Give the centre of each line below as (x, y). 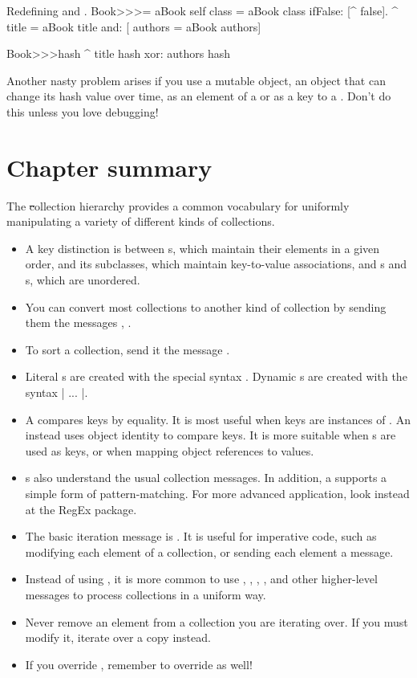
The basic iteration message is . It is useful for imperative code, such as (201, 536)
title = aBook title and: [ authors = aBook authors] (134, 26)
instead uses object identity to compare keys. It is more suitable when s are (211, 435)
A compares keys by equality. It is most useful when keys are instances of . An (218, 419)
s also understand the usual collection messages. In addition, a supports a (206, 478)
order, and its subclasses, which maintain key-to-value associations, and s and (216, 264)
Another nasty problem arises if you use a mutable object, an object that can (196, 80)
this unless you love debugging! (83, 111)
